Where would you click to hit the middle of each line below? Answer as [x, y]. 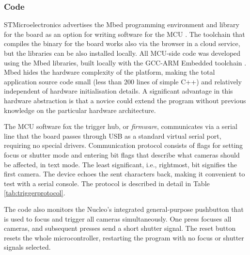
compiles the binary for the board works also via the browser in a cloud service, [122, 43]
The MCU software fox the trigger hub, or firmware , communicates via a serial [121, 126]
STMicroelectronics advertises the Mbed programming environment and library [122, 24]
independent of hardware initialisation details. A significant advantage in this [118, 91]
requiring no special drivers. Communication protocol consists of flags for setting [124, 145]
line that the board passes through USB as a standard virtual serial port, [113, 135]
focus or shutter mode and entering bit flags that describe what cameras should [122, 154]
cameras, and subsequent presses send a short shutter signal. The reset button [120, 228]
